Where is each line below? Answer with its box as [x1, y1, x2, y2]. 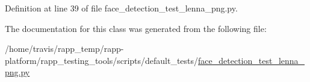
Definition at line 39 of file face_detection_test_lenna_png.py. [5, 2, 238, 14]
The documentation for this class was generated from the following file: [5, 22, 267, 34]
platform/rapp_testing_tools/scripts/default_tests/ [5, 54, 199, 66]
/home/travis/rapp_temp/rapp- [5, 42, 124, 55]
